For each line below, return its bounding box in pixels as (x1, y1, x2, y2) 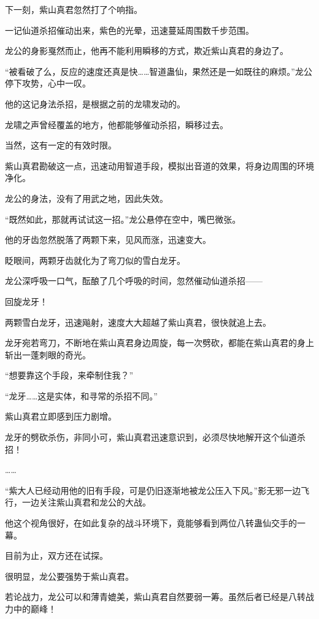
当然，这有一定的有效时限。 (5, 139, 117, 152)
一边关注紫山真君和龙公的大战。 (21, 496, 151, 509)
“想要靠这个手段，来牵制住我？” (5, 369, 134, 382)
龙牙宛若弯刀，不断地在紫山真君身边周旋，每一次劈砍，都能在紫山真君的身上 (5, 336, 314, 349)
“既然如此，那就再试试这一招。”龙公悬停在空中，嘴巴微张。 (5, 212, 241, 225)
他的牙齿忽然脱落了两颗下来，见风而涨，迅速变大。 (5, 233, 211, 246)
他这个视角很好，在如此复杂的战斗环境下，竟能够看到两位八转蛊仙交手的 (5, 517, 297, 529)
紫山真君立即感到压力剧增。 (5, 410, 117, 423)
